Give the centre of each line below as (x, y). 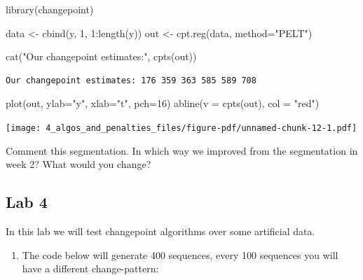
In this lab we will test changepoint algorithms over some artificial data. (160, 231)
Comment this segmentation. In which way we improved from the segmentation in (182, 150)
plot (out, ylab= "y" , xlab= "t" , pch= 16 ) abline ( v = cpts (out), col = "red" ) (163, 103)
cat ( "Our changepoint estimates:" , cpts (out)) (101, 56)
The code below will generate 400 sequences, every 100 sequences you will (180, 254)
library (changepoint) (50, 9)
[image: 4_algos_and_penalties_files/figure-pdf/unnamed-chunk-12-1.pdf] (181, 128)
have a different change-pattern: (90, 268)
